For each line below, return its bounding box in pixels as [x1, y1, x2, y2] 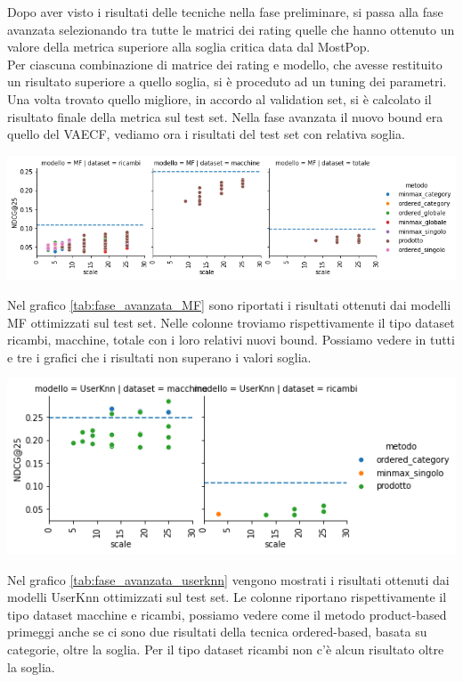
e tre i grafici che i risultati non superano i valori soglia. [7, 347, 312, 366]
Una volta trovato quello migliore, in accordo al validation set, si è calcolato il [7, 89, 432, 108]
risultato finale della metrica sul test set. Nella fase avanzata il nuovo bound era [7, 107, 443, 126]
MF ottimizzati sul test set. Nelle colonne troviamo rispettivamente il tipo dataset [7, 313, 455, 331]
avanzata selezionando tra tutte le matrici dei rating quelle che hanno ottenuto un [7, 20, 455, 38]
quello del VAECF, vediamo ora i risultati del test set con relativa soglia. [7, 125, 405, 143]
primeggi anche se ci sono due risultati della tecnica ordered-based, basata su [7, 622, 427, 641]
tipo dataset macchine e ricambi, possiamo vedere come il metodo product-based [7, 605, 447, 623]
